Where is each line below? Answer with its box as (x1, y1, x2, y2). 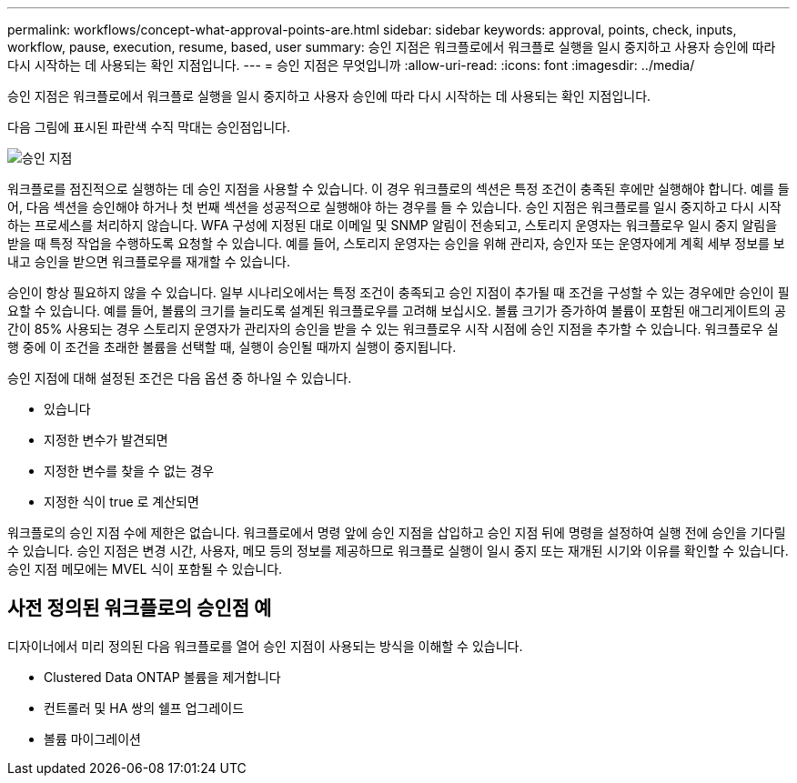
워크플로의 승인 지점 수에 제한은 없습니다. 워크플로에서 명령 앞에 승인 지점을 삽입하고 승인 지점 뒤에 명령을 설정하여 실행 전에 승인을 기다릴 (7, 525, 786, 540)
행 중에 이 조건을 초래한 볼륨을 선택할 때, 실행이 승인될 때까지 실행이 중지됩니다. (7, 339, 457, 355)
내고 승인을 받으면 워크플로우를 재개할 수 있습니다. (7, 254, 291, 269)
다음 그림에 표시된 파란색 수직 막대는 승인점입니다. (7, 119, 291, 135)
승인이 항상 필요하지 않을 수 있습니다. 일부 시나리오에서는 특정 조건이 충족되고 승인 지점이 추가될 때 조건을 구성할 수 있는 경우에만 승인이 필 (7, 285, 790, 300)
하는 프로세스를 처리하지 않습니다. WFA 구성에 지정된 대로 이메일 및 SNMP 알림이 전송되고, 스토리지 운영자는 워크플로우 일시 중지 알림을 (7, 217, 778, 233)
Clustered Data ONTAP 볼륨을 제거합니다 (44, 668, 281, 685)
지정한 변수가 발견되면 (44, 432, 168, 447)
